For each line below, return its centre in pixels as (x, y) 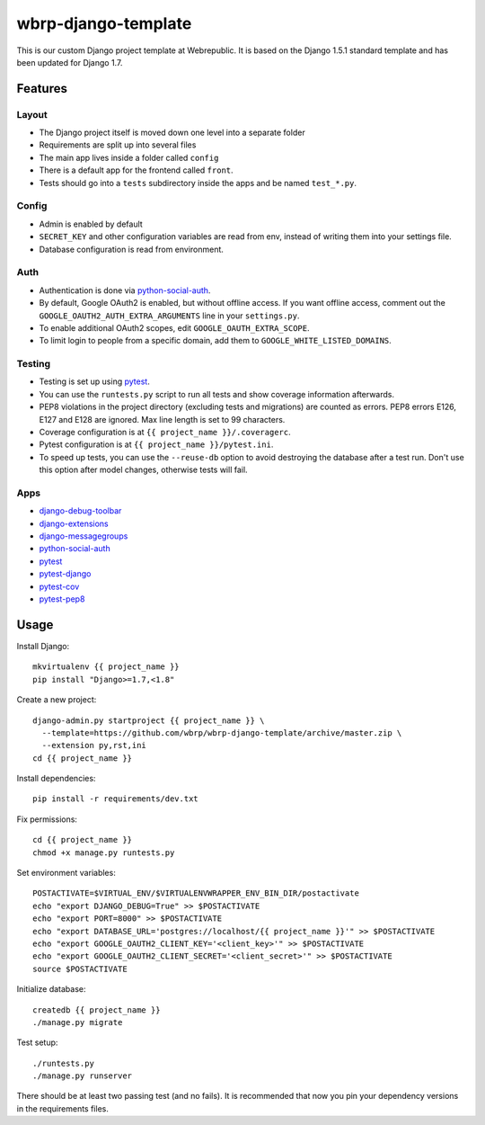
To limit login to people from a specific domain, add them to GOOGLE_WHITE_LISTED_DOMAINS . (216, 341)
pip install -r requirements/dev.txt (116, 799)
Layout (32, 114)
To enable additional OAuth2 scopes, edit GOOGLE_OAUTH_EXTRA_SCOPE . (174, 327)
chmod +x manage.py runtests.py (104, 853)
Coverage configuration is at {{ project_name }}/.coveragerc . (165, 432)
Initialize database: (51, 989)
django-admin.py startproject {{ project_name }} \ (149, 720)
